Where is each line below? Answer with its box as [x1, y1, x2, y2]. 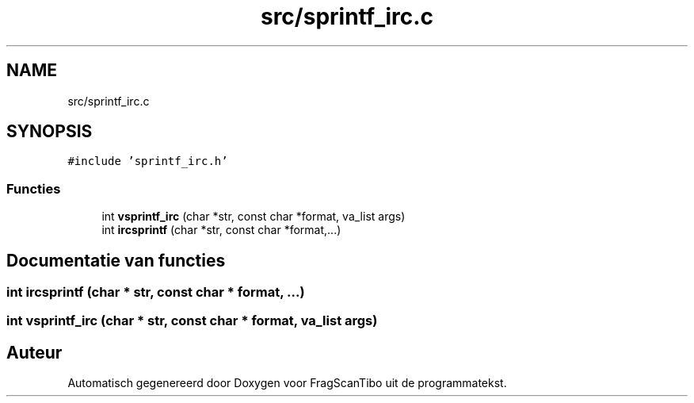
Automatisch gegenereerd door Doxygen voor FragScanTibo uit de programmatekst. [67, 376, 507, 390]
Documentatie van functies [6, 250, 226, 271]
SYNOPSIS [6, 121, 93, 142]
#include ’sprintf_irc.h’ [67, 155, 228, 168]
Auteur [6, 342, 63, 363]
